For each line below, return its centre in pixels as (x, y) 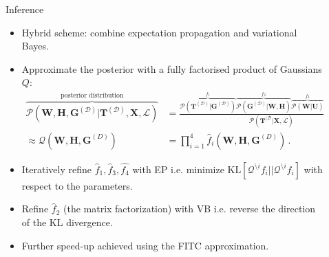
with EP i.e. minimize (178, 169)
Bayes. (35, 46)
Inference (25, 9)
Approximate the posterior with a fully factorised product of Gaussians (172, 68)
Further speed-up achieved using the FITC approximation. (145, 245)
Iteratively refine (56, 169)
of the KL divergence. (67, 222)
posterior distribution (92, 95)
